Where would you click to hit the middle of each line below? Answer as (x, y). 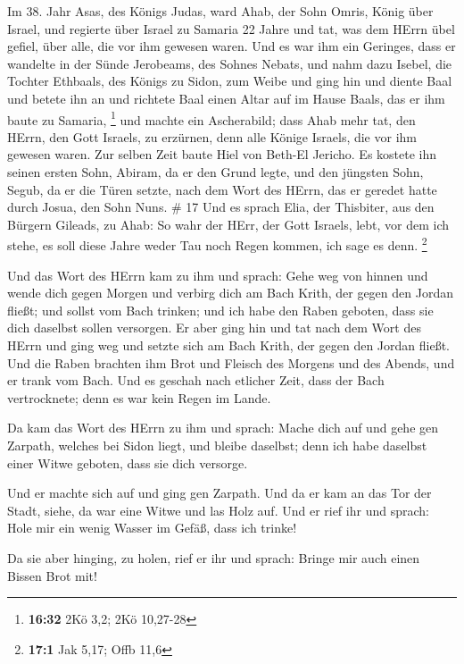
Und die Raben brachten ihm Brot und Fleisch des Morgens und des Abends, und (231, 362)
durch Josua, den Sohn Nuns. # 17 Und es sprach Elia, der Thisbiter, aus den (221, 207)
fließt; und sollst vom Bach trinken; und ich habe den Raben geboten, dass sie (220, 310)
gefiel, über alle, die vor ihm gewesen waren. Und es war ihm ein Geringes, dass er (232, 46)
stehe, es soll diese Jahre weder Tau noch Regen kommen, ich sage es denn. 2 (217, 244)
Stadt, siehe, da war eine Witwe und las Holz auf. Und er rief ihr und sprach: (218, 510)
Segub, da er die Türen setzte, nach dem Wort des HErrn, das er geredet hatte (222, 189)
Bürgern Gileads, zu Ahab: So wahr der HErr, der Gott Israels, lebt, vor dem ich (228, 224)
